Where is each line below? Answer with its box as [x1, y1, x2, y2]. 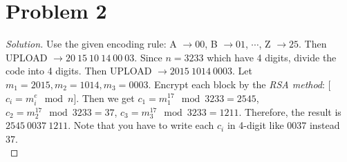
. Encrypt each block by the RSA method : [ [148, 77, 331, 91]
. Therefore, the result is [238, 104, 341, 119]
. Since [134, 50, 162, 64]
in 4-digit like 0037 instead [227, 118, 340, 132]
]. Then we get [73, 90, 135, 105]
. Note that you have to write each [68, 118, 214, 132]
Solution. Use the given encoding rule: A [6, 37, 177, 51]
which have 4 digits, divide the [207, 50, 337, 64]
